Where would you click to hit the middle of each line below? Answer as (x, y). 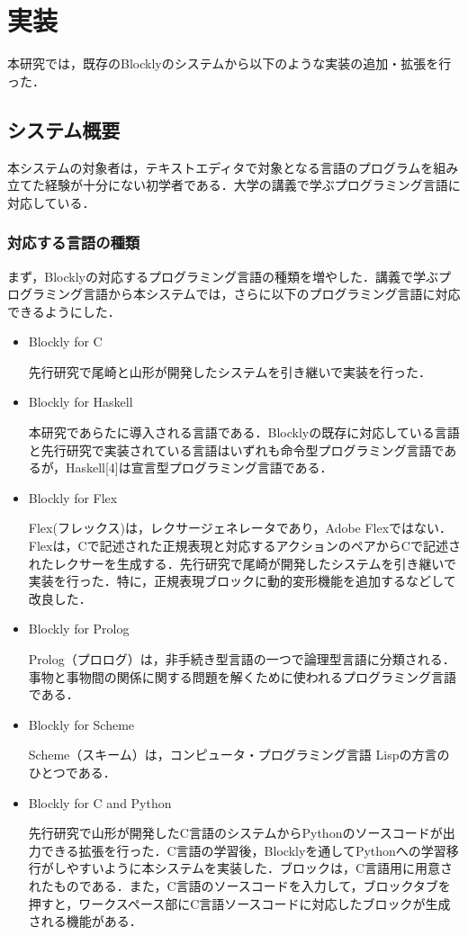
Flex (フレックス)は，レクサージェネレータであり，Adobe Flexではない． (240, 528)
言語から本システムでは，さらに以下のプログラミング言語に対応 (271, 294)
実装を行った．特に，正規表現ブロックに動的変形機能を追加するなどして (242, 581)
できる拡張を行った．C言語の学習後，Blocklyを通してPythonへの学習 (243, 850)
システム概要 (64, 129)
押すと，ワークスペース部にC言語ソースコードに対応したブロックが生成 (239, 903)
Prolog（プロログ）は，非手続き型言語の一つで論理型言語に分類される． (242, 659)
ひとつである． (72, 772)
